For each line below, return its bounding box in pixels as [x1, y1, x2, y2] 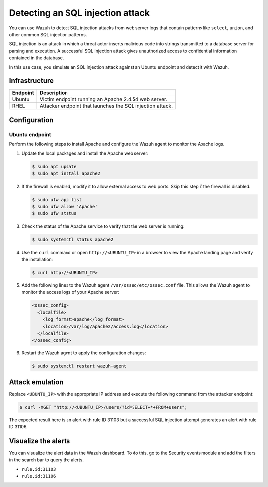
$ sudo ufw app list [32, 197, 82, 202]
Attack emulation [9, 378, 64, 386]
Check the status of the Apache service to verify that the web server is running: [21, 223, 185, 229]
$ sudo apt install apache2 [32, 170, 100, 176]
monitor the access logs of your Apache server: [21, 289, 119, 295]
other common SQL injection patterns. [9, 31, 87, 37]
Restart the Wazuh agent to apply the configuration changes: [21, 350, 146, 356]
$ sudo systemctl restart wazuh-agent [32, 363, 127, 369]
